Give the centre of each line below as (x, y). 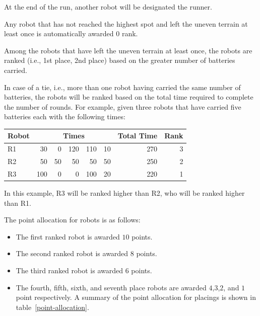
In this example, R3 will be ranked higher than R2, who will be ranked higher (124, 193)
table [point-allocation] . (52, 307)
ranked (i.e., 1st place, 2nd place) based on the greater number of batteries (120, 60)
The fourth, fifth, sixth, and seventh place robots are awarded (111, 287)
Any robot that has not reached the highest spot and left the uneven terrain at (126, 23)
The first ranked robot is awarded (68, 236)
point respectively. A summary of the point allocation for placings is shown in (136, 297)
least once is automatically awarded (59, 33)
